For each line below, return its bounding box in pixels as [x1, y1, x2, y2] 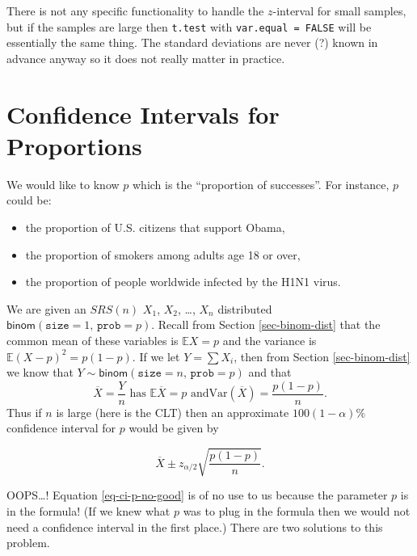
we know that [6, 364, 74, 381]
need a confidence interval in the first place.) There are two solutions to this [6, 518, 383, 535]
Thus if [6, 403, 42, 420]
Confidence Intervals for [6, 97, 280, 130]
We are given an [6, 300, 86, 317]
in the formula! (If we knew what [6, 503, 171, 520]
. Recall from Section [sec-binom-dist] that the [151, 316, 381, 333]
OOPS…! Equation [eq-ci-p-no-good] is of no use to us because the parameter [6, 486, 388, 503]
